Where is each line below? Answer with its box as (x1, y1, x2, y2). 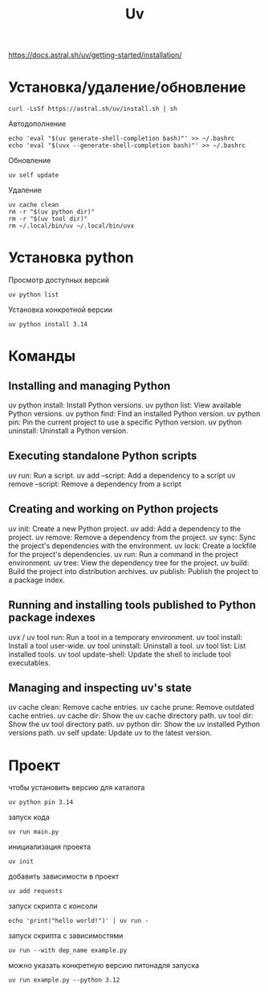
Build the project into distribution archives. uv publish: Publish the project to (8, 566, 259, 576)
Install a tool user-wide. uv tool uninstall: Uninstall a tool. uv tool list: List (8, 641, 246, 650)
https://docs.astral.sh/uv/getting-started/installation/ (8, 50, 182, 60)
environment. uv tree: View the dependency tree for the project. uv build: (8, 558, 250, 568)
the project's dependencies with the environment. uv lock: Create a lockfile (8, 540, 257, 551)
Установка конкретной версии (8, 305, 113, 314)
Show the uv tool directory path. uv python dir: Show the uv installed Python (8, 719, 261, 729)
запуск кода (8, 813, 51, 822)
